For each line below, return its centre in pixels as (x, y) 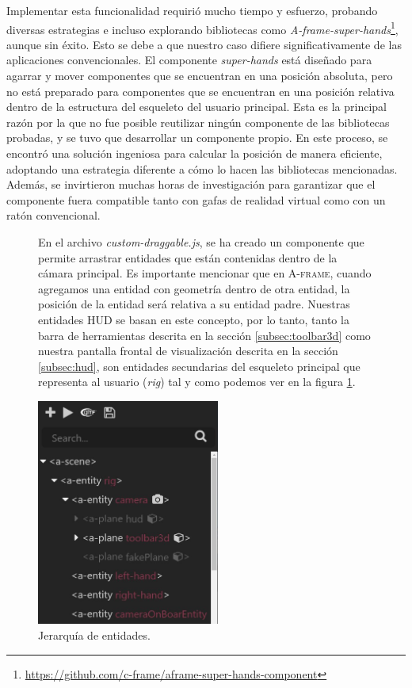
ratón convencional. (53, 215)
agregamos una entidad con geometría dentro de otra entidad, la (194, 288)
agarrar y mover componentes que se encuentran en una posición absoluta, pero (200, 76)
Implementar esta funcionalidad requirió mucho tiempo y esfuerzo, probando (192, 10)
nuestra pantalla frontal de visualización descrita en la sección (188, 351)
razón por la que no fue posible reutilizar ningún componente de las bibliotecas (198, 122)
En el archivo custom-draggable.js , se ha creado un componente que (201, 241)
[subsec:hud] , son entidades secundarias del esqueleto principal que (199, 366)
